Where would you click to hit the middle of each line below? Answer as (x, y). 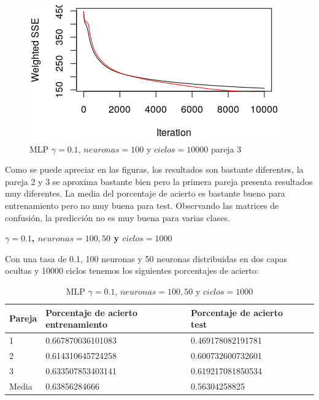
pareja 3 (226, 149)
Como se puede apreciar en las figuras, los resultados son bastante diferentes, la (154, 169)
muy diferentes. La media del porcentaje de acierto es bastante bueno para (145, 193)
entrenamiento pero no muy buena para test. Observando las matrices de (142, 205)
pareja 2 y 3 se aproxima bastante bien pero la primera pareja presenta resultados (159, 181)
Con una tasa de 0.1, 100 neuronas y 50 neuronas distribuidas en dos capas (146, 258)
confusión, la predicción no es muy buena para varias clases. (117, 217)
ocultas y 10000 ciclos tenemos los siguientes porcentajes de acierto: (132, 270)
